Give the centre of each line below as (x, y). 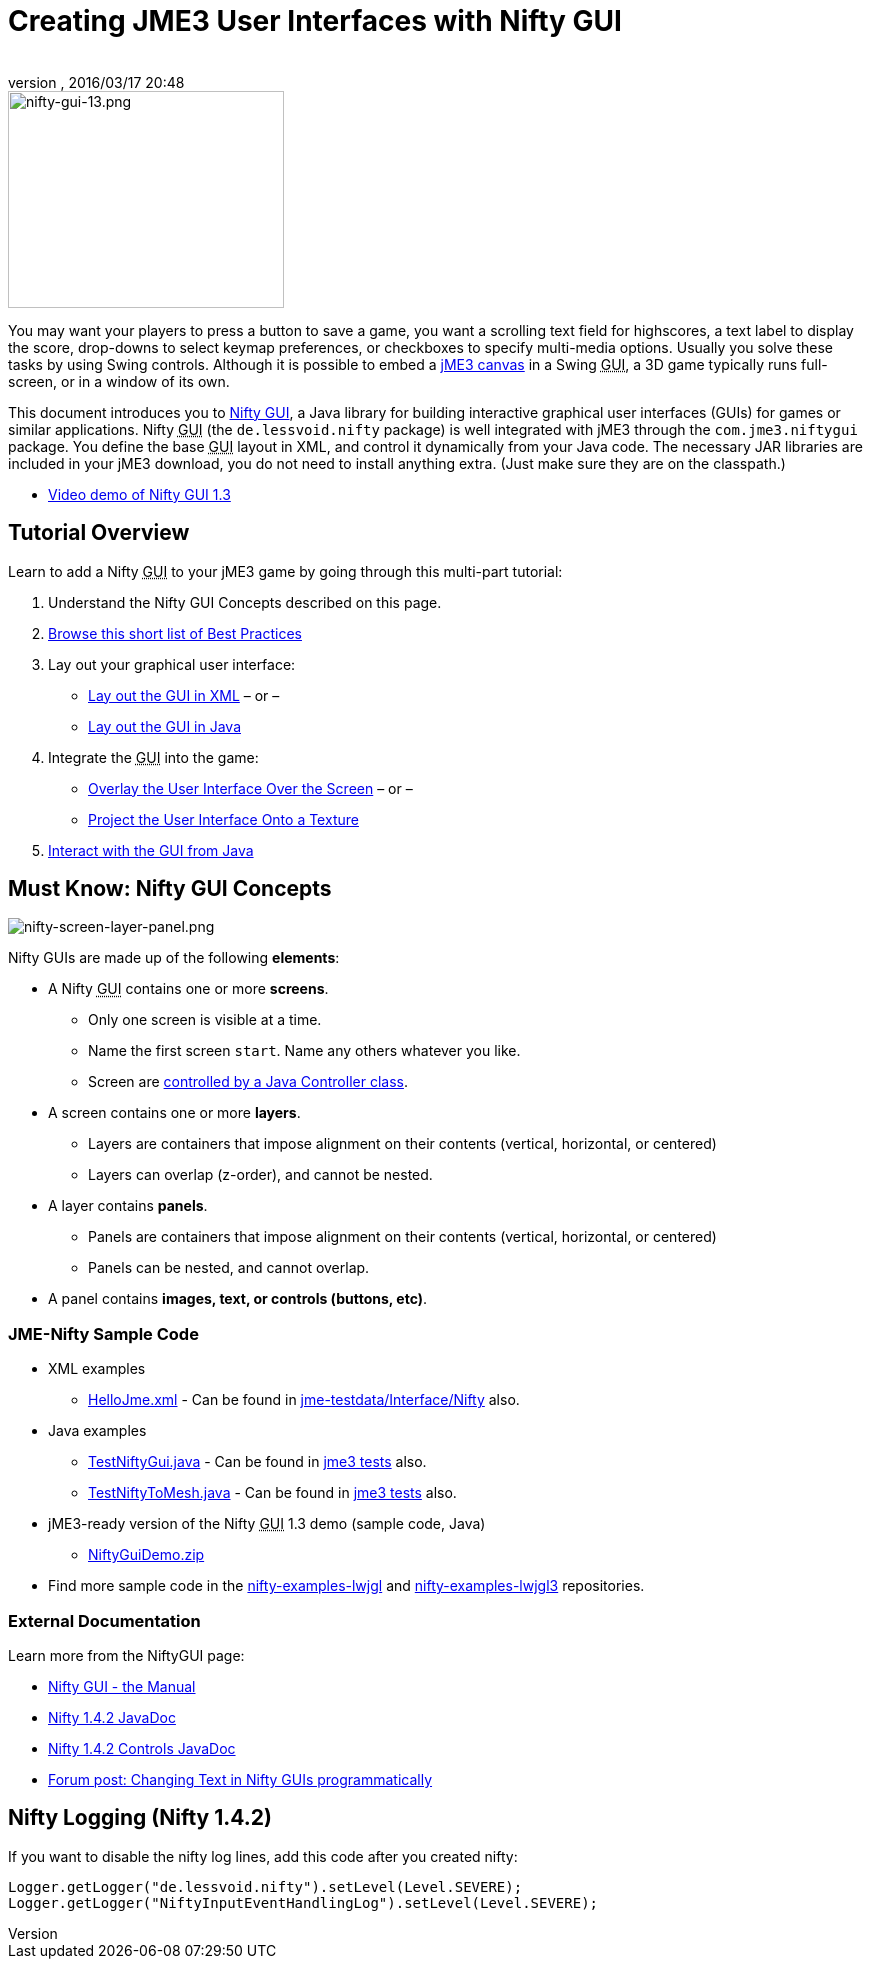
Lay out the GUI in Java (164, 726)
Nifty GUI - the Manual (122, 1686)
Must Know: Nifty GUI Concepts (170, 889)
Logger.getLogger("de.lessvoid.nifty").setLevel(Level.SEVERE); (265, 1886)
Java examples (97, 1431)
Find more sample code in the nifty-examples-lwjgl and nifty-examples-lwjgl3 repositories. (346, 1586)
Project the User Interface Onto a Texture (223, 819)
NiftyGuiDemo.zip (146, 1555)
